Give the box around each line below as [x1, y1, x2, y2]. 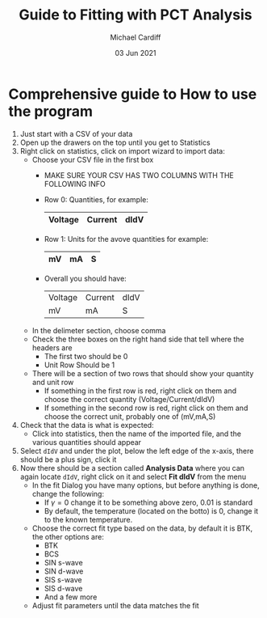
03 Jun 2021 [115, 48, 156, 57]
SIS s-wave [44, 574, 82, 584]
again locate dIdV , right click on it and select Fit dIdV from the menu [19, 472, 247, 481]
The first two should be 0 [44, 351, 128, 361]
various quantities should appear [31, 437, 142, 447]
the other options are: [31, 531, 105, 541]
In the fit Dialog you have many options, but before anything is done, [31, 480, 260, 490]
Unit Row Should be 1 [44, 360, 115, 370]
